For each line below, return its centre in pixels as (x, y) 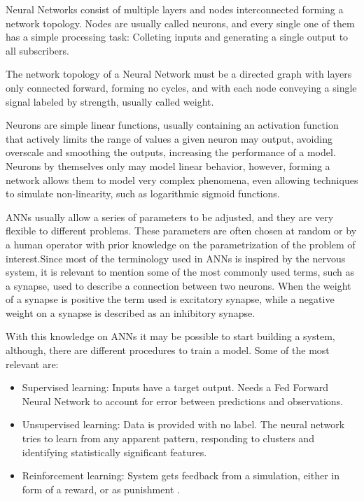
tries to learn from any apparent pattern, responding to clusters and (168, 438)
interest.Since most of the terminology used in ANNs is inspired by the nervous (176, 258)
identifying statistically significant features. (114, 452)
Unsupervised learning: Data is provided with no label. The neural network (183, 424)
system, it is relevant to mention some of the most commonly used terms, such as (180, 272)
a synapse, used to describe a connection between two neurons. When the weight (178, 285)
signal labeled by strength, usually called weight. (110, 101)
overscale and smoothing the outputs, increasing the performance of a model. (171, 152)
